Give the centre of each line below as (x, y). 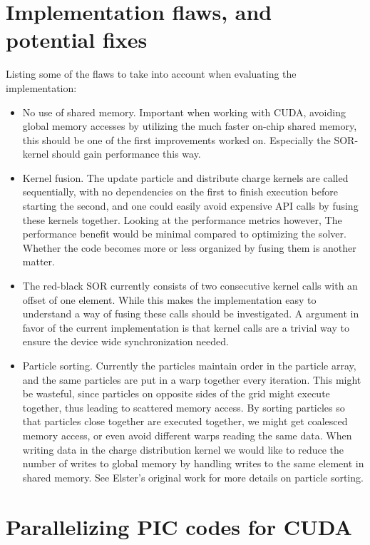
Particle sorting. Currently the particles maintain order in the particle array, (189, 365)
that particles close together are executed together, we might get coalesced (185, 421)
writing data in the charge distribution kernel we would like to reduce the (183, 449)
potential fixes (77, 40)
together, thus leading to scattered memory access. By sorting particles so (184, 407)
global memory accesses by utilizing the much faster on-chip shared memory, (190, 126)
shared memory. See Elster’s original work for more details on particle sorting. (193, 477)
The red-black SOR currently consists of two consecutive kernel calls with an (190, 286)
